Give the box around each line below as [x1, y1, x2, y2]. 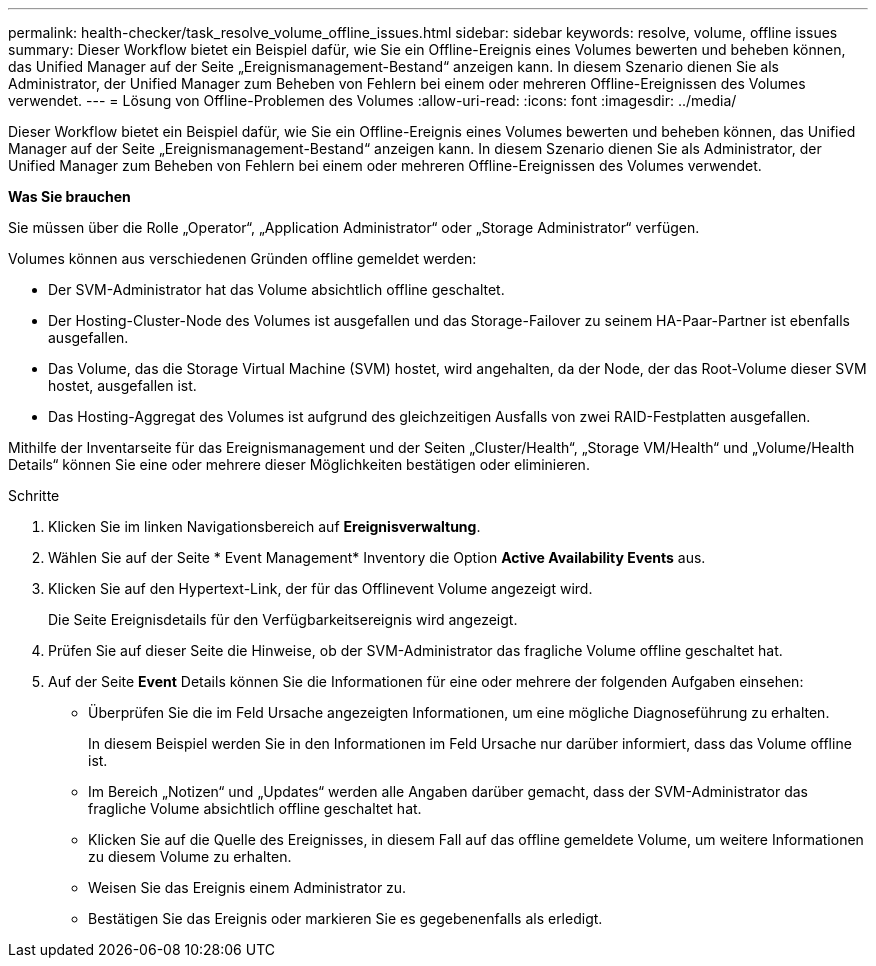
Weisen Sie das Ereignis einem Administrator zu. [88, 879, 407, 896]
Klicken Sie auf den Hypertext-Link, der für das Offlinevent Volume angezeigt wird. [48, 580, 593, 597]
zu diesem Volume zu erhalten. [88, 848, 292, 865]
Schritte [8, 487, 60, 504]
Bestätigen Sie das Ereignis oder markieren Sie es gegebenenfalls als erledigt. [88, 910, 603, 927]
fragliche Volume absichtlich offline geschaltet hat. [88, 800, 422, 817]
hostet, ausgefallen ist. [48, 377, 197, 394]
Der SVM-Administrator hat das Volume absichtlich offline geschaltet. [48, 281, 505, 298]
